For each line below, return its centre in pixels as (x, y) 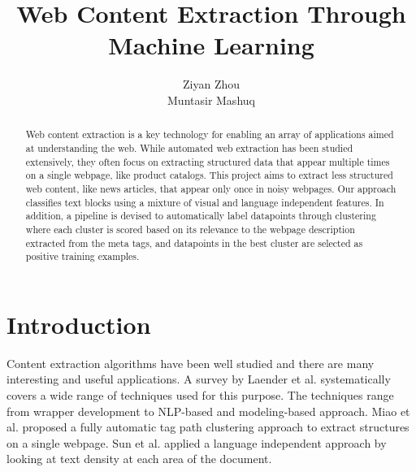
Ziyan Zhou (211, 84)
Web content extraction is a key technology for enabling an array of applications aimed (210, 134)
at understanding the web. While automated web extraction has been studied (189, 147)
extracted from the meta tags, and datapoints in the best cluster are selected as (194, 242)
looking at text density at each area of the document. (139, 459)
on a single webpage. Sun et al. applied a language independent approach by (197, 442)
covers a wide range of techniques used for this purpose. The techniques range (200, 394)
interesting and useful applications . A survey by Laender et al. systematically (199, 379)
